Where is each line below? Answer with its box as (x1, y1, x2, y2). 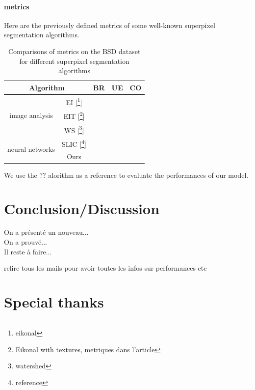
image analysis (9, 110, 53, 120)
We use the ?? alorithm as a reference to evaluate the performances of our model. (4, 169, 249, 180)
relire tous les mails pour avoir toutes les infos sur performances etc (4, 263, 207, 273)
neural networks (7, 144, 55, 154)
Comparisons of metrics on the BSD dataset (8, 46, 141, 56)
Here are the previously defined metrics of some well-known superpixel (4, 20, 215, 30)
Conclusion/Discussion (4, 198, 160, 219)
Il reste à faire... (4, 246, 52, 256)
